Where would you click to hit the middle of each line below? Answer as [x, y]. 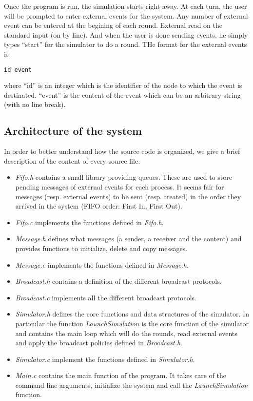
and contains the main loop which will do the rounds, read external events [126, 333]
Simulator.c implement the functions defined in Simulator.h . [105, 359]
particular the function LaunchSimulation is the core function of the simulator [132, 323]
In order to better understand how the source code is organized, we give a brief [122, 151]
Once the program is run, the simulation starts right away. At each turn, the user [126, 6]
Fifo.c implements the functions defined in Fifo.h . [89, 222]
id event [18, 70]
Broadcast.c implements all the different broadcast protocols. [106, 297]
